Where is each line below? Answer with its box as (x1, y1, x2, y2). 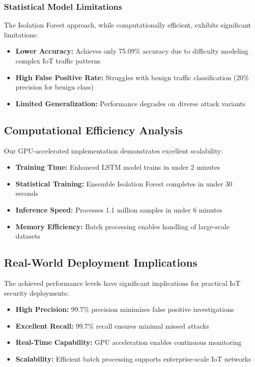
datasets (15, 231, 40, 241)
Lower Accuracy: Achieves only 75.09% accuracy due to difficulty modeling (15, 46, 249, 56)
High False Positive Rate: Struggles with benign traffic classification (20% (15, 72, 249, 82)
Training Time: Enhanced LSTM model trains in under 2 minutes (15, 162, 220, 172)
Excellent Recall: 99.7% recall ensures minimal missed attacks (15, 320, 209, 331)
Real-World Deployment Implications (4, 255, 198, 270)
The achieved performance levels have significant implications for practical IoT (4, 277, 241, 288)
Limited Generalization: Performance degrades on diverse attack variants (15, 98, 246, 108)
